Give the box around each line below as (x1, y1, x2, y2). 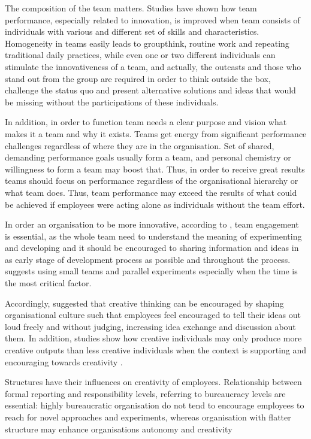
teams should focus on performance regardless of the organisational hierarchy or (5, 174, 298, 187)
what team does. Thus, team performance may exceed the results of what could (5, 186, 297, 198)
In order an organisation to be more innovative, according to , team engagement (5, 218, 299, 231)
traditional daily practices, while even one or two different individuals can (5, 49, 276, 61)
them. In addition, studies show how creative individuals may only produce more (5, 332, 302, 344)
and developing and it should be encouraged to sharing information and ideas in (5, 241, 299, 254)
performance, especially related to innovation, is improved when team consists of (5, 13, 300, 26)
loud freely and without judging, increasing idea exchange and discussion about (5, 320, 296, 332)
